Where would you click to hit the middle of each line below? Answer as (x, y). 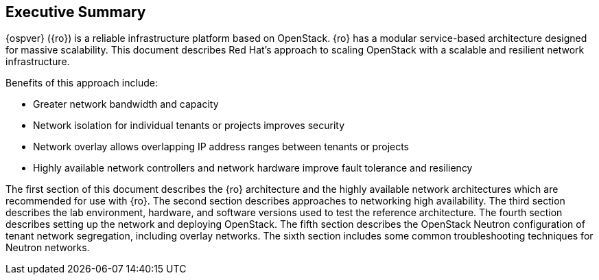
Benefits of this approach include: (82, 83)
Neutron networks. (48, 248)
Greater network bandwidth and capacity (126, 104)
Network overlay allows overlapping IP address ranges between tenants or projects (221, 147)
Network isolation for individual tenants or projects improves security (189, 126)
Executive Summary (76, 12)
